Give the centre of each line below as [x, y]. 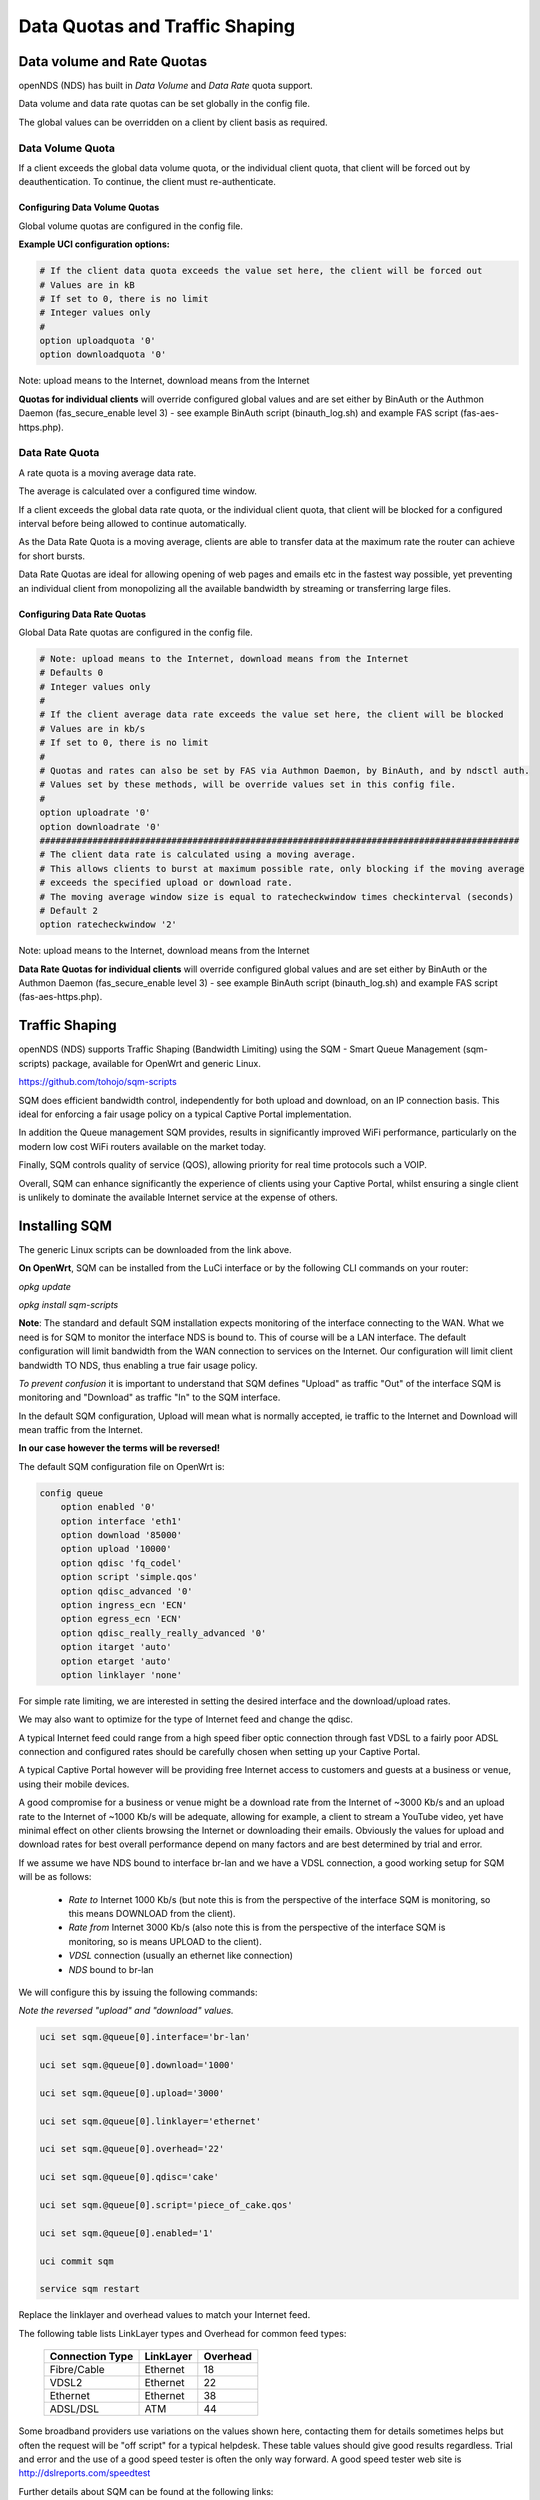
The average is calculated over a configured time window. [137, 491]
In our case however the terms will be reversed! [119, 1448]
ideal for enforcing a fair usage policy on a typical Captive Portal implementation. [185, 1114]
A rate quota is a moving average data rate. [107, 472]
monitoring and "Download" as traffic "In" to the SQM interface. [149, 1397]
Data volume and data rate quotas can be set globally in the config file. [164, 104]
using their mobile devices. [74, 1784]
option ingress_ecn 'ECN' [124, 1604]
